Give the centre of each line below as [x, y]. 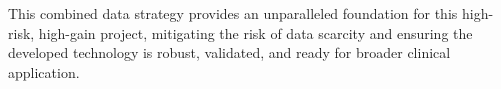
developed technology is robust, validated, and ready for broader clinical [229, 52]
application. [44, 71]
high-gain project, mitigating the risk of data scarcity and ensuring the [255, 32]
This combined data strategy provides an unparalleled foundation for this [233, 13]
